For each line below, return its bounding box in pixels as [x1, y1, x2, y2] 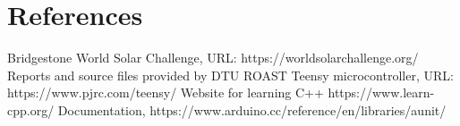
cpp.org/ [7, 100, 55, 119]
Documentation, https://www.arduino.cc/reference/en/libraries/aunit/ [57, 100, 447, 119]
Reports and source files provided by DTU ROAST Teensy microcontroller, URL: [7, 65, 454, 84]
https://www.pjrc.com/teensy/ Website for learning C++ [7, 83, 324, 102]
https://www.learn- [328, 83, 435, 102]
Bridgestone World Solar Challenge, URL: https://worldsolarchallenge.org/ [7, 48, 419, 67]
